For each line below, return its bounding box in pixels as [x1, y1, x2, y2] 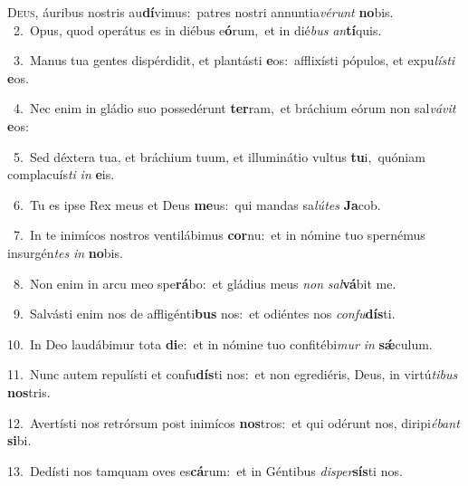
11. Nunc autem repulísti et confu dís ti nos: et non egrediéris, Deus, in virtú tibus [7, 365, 458, 384]
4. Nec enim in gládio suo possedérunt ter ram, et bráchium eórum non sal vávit [13, 99, 456, 118]
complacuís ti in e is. [7, 165, 115, 184]
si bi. [7, 431, 32, 450]
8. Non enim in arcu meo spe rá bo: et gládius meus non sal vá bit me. [13, 273, 396, 292]
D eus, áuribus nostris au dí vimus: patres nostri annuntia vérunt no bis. [7, 3, 394, 21]
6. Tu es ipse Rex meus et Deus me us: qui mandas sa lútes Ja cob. [13, 195, 381, 214]
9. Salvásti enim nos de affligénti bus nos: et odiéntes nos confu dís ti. [13, 304, 396, 323]
